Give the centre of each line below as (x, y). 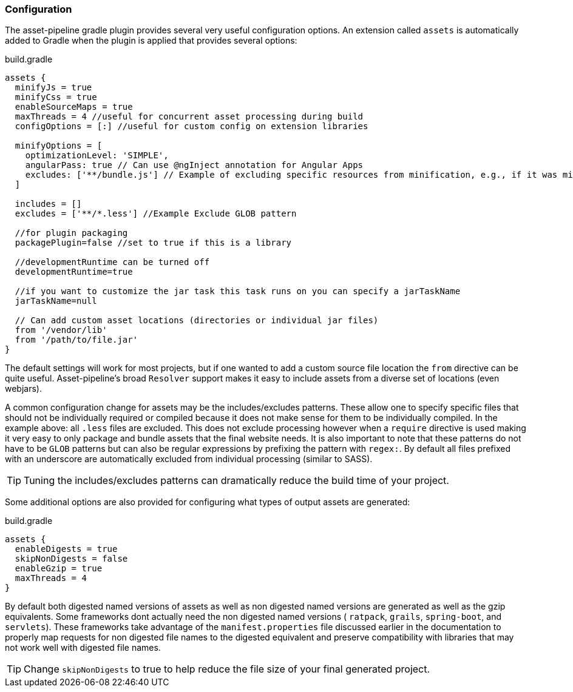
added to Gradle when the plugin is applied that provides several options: (151, 41)
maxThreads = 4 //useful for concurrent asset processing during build (189, 117)
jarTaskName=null (56, 301)
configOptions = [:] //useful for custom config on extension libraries (192, 126)
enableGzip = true (59, 569)
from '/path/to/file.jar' (76, 340)
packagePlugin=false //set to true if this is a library (153, 243)
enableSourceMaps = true (74, 107)
